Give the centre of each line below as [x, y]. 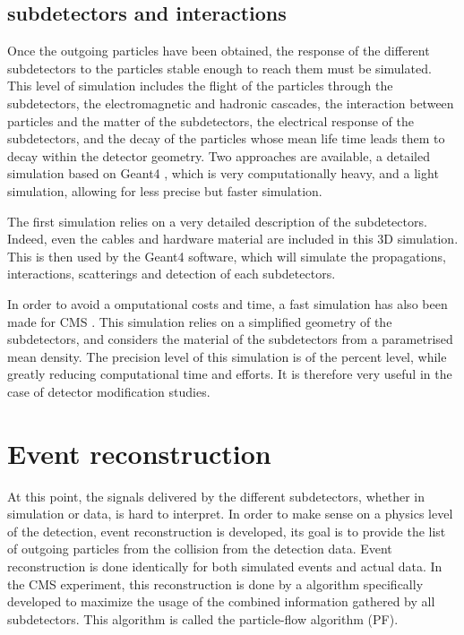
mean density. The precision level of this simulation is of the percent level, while [227, 356]
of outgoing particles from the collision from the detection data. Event [200, 549]
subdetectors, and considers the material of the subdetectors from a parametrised [230, 339]
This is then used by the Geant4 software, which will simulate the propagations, [227, 256]
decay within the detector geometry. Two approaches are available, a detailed [219, 155]
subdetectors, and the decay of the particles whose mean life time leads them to [226, 138]
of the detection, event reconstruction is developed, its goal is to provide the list [227, 531]
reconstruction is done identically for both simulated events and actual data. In [225, 566]
